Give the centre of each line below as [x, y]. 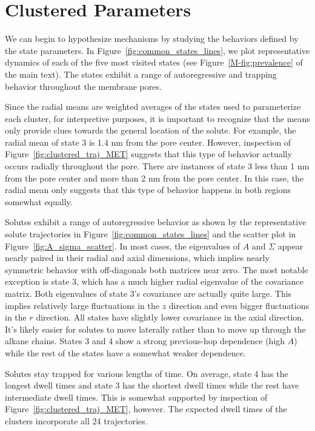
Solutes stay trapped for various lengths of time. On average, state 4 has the [147, 373]
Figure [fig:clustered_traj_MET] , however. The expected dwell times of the [146, 409]
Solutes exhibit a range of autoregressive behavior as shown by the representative [156, 222]
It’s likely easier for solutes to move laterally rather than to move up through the [155, 329]
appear [290, 246]
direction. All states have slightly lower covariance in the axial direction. [170, 317]
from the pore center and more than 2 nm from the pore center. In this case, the [154, 178]
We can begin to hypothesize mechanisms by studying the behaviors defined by [152, 39]
